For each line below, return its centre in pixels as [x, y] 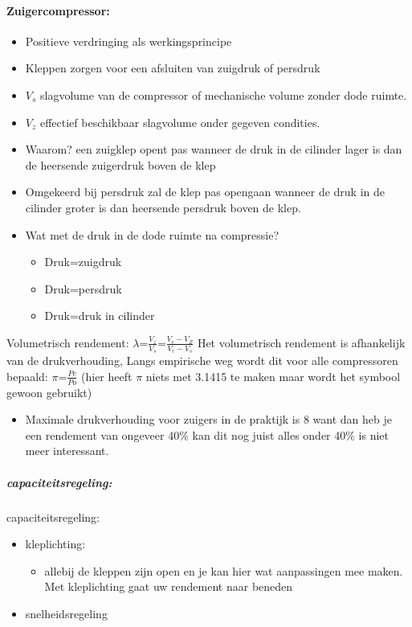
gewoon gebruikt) [49, 392]
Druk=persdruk [83, 288]
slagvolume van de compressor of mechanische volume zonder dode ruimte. [224, 94]
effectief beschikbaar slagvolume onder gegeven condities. [180, 122]
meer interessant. [67, 451]
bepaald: [27, 376]
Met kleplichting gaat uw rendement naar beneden [169, 586]
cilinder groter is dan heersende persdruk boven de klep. [163, 207]
